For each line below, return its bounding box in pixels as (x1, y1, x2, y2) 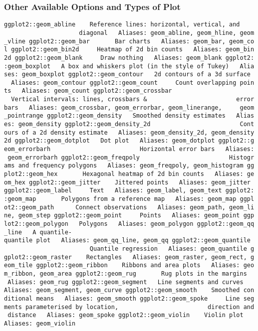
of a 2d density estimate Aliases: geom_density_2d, (21, 129, 208, 136)
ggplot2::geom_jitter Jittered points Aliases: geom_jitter (29, 178, 251, 186)
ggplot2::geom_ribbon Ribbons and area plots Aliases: (36, 262, 240, 269)
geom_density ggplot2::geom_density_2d (18, 121, 151, 128)
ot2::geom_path (4, 203, 54, 211)
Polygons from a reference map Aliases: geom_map (61, 195, 237, 202)
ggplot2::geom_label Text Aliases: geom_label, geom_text (4, 187, 222, 194)
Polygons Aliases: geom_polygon (79, 220, 194, 227)
